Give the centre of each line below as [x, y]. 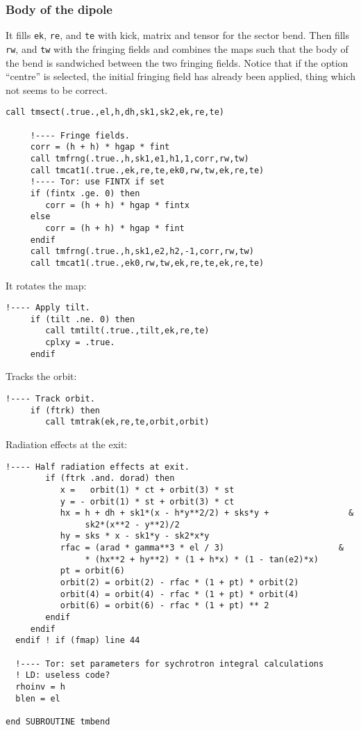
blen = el [38, 698]
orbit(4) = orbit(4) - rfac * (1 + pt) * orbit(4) [179, 594]
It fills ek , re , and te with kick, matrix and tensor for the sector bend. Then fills [177, 35]
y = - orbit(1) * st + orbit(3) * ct [147, 501]
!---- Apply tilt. [48, 308]
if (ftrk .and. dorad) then [110, 478]
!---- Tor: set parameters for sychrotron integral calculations [170, 664]
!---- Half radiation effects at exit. [98, 467]
